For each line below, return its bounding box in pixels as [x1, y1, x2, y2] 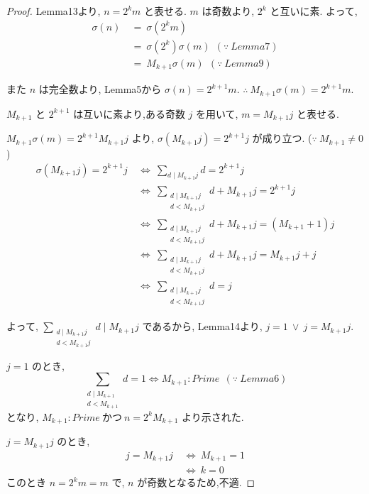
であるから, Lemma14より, [142, 319, 263, 334]
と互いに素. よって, [270, 4, 358, 18]
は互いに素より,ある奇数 [73, 106, 185, 121]
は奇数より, [202, 4, 255, 18]
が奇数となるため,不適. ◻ [137, 475, 255, 490]
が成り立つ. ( [252, 131, 312, 146]
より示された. [182, 409, 244, 424]
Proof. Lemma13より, [6, 4, 101, 18]
